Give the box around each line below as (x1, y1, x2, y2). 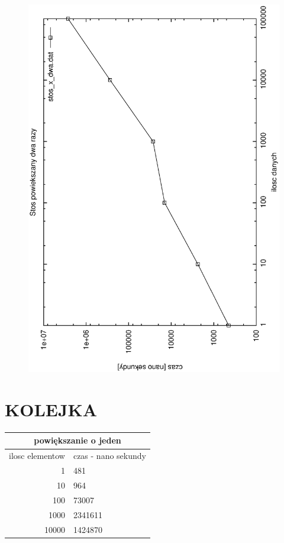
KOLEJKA (5, 397, 98, 422)
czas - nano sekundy (73, 449, 146, 462)
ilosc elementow (9, 449, 65, 462)
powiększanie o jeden (34, 434, 121, 446)
